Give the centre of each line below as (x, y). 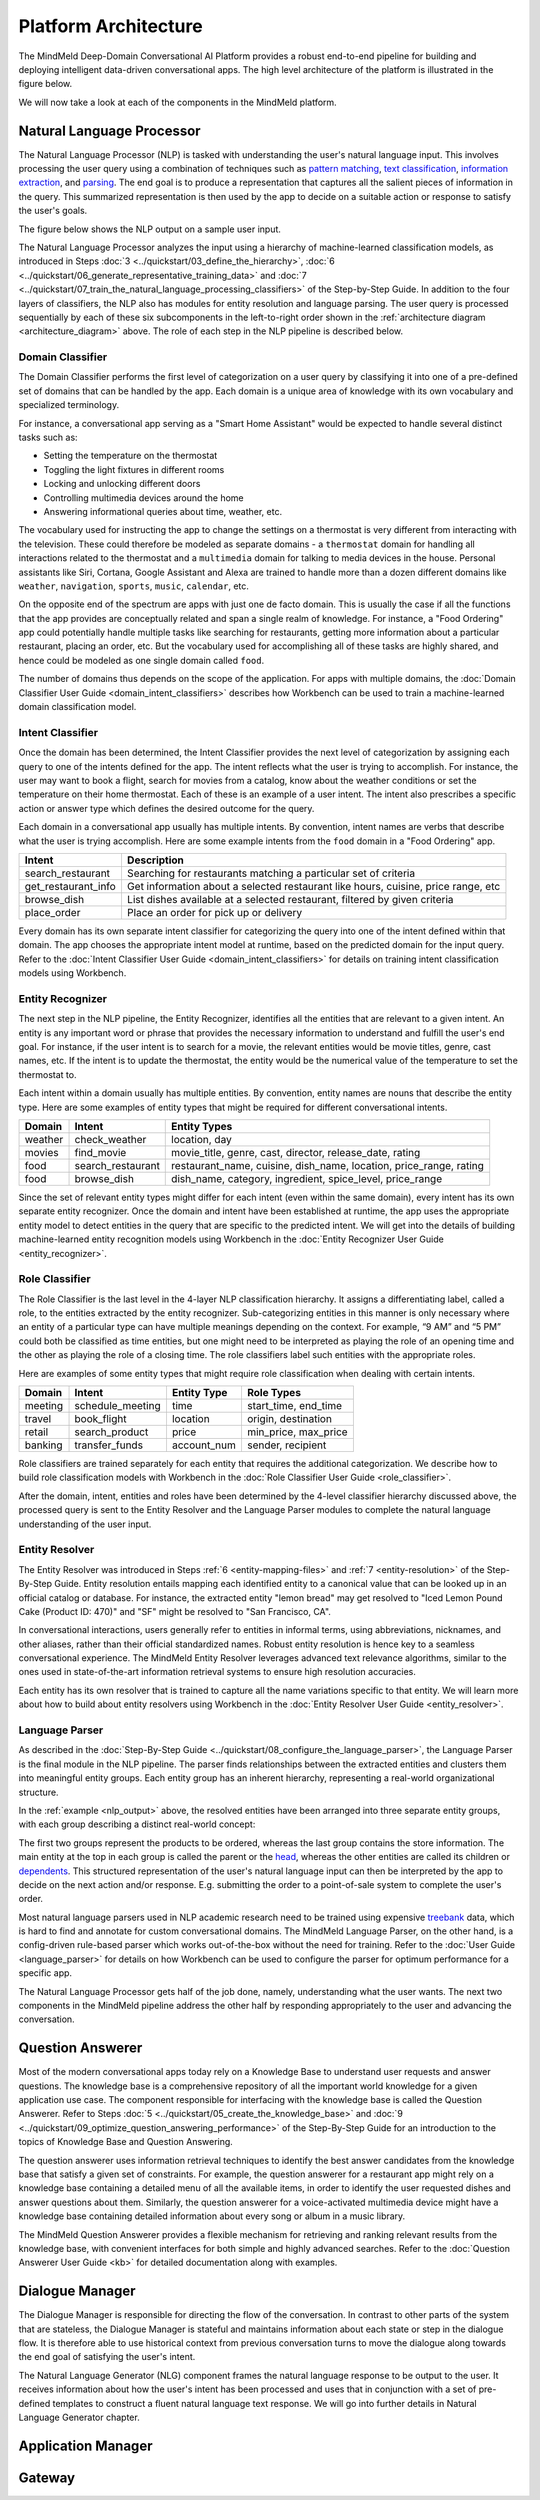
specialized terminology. (69, 405)
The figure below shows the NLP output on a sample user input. (150, 229)
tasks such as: (48, 437)
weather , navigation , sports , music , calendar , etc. (134, 586)
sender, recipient (286, 1445)
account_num (204, 1445)
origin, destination (289, 1419)
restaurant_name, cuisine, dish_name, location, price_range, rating (328, 1165)
